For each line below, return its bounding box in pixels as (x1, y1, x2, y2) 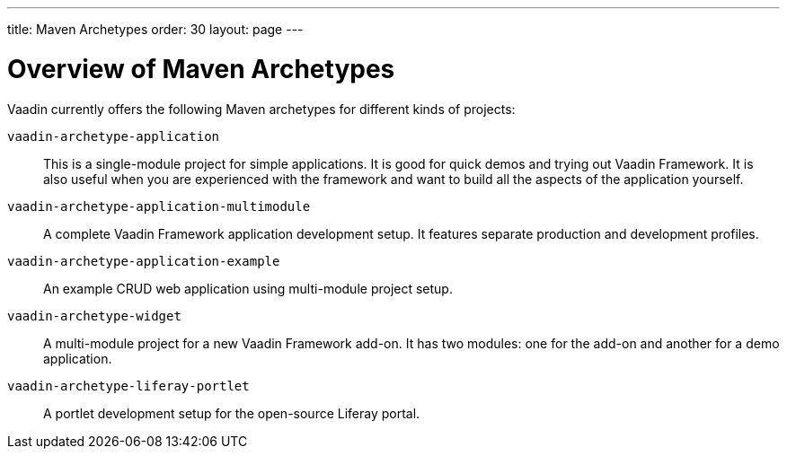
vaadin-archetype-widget (7, 308, 181, 323)
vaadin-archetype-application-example (7, 253, 280, 268)
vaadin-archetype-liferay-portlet (7, 378, 250, 393)
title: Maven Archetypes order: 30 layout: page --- (7, 22, 304, 37)
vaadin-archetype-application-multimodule (7, 198, 311, 214)
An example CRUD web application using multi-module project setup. (43, 280, 453, 296)
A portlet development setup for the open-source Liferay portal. (43, 405, 420, 421)
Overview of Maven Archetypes (7, 53, 395, 84)
